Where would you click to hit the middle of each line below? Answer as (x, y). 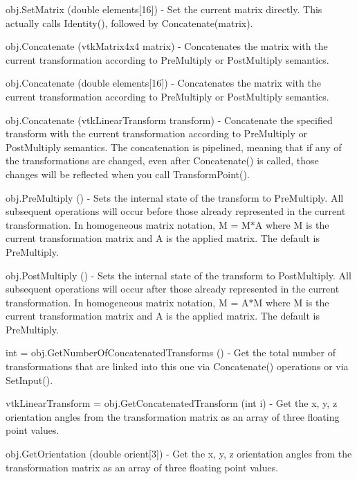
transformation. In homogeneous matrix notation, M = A (127, 302)
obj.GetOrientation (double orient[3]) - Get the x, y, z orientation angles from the (179, 454)
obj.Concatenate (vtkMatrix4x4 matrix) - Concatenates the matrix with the (167, 46)
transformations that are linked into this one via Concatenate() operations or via (177, 366)
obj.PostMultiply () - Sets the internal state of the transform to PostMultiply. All (178, 275)
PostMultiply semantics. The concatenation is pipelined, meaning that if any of (174, 147)
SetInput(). (29, 380)
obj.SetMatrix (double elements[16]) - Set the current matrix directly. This (164, 9)
